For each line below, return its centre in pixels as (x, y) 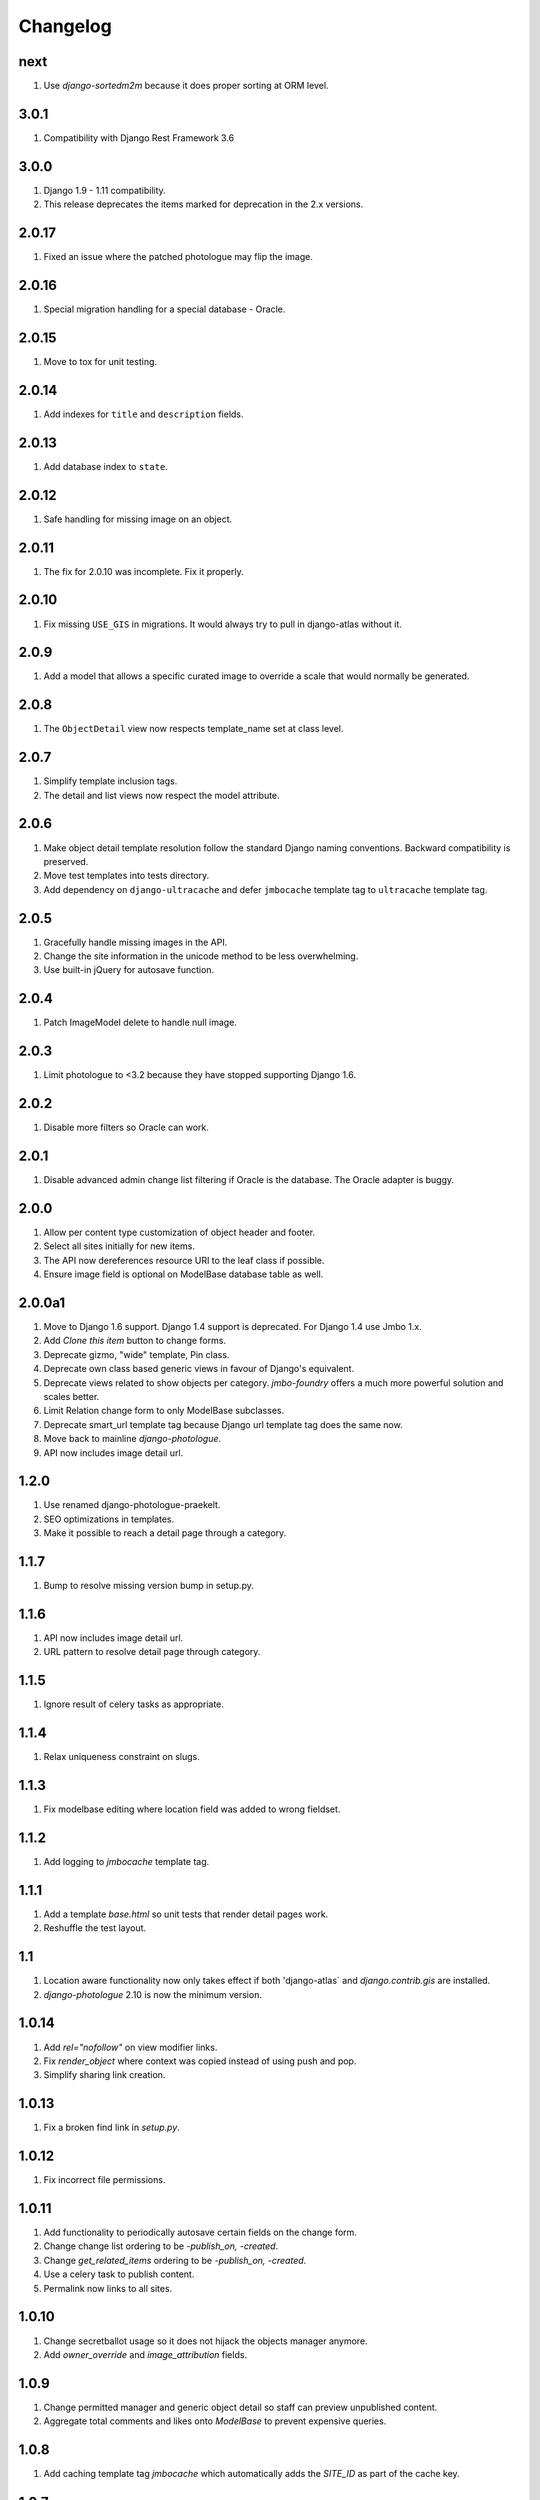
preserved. (66, 861)
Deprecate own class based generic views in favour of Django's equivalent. (199, 1369)
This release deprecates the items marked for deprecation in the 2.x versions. (203, 204)
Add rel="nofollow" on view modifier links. (130, 2047)
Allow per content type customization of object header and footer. (179, 1232)
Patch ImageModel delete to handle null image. (140, 1022)
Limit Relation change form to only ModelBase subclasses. (164, 1411)
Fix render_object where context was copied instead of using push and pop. (200, 2061)
